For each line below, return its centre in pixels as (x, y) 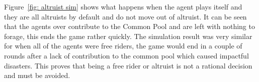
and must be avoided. (37, 75)
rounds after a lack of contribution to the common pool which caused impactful (126, 55)
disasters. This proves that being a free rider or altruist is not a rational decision (128, 65)
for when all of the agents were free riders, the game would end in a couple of (123, 46)
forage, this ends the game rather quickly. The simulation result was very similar (128, 36)
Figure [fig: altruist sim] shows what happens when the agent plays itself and (123, 6)
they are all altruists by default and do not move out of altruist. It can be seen (125, 16)
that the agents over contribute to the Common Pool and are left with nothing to (129, 26)
